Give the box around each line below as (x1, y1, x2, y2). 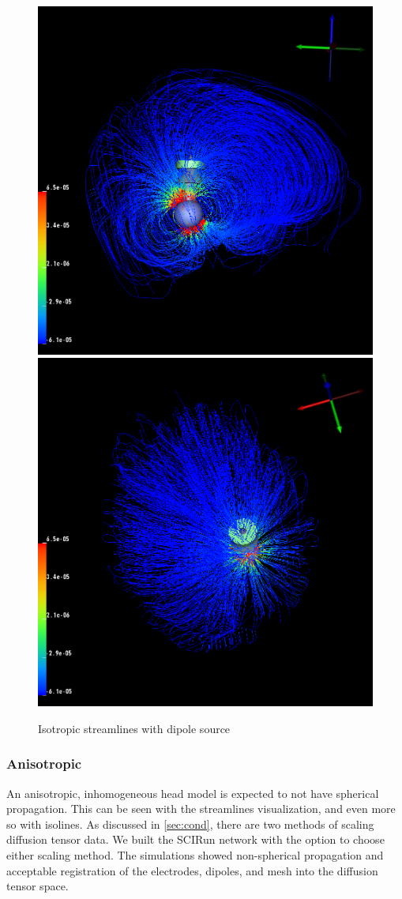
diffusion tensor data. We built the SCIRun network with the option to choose (6, 831, 385, 848)
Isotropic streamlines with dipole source (38, 720, 231, 736)
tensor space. (6, 878, 69, 894)
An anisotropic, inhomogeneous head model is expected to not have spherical (6, 784, 379, 801)
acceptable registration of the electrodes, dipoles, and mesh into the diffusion (6, 862, 378, 878)
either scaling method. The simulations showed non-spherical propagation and (6, 847, 384, 863)
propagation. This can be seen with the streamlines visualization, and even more (6, 800, 396, 817)
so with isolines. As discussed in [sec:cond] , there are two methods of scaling (6, 815, 374, 832)
